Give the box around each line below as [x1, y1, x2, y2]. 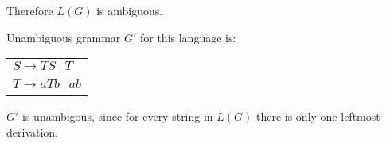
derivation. [6, 123, 59, 140]
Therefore [6, 2, 53, 18]
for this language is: [139, 29, 236, 45]
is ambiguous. [96, 2, 163, 18]
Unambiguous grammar [6, 29, 121, 45]
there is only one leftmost [255, 108, 380, 125]
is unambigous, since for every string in [22, 108, 213, 125]
